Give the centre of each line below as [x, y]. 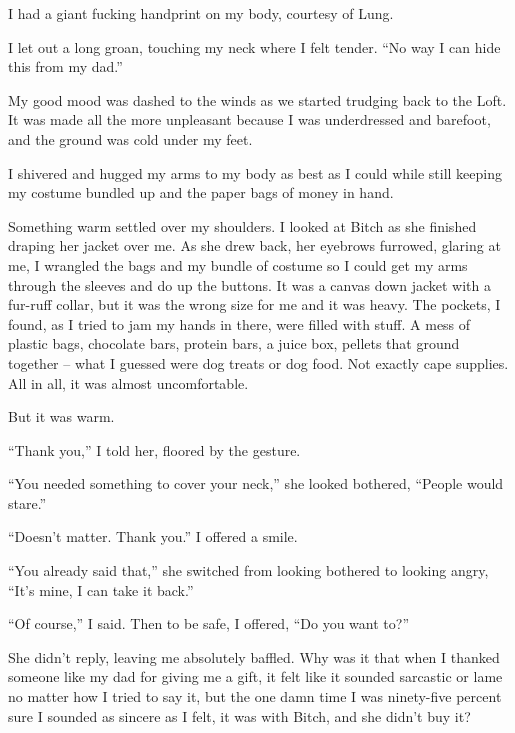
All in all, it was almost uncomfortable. [128, 382]
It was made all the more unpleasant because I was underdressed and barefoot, [249, 119]
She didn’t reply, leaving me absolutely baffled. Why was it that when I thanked [254, 656]
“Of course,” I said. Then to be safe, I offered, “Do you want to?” [209, 623]
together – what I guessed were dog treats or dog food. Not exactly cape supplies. [258, 362]
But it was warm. [61, 416]
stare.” [27, 502]
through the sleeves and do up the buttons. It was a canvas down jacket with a [249, 284]
